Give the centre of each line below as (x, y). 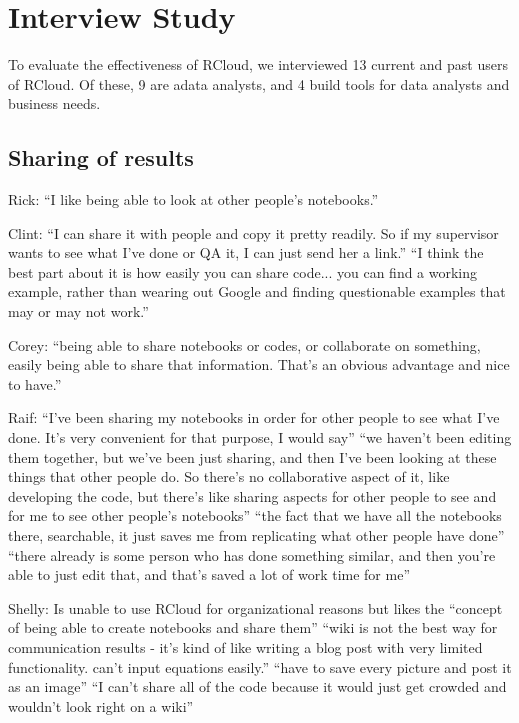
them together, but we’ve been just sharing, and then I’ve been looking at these (252, 456)
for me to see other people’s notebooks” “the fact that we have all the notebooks (255, 515)
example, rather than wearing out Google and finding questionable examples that (257, 291)
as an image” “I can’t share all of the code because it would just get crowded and (257, 686)
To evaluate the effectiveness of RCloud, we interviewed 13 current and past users (258, 64)
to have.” (35, 383)
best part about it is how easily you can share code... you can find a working (243, 271)
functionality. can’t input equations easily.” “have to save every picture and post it (260, 666)
